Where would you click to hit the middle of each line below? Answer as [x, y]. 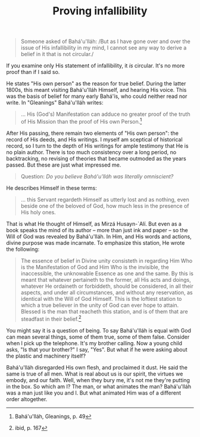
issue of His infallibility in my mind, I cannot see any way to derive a [104, 48]
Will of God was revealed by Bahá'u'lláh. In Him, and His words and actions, [99, 236]
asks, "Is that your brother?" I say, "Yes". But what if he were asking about [97, 349]
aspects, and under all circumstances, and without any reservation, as [107, 292]
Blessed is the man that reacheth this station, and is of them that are [104, 311]
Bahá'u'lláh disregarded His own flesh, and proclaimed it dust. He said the [97, 367]
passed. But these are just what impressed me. [64, 165]
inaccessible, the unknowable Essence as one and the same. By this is [107, 273]
